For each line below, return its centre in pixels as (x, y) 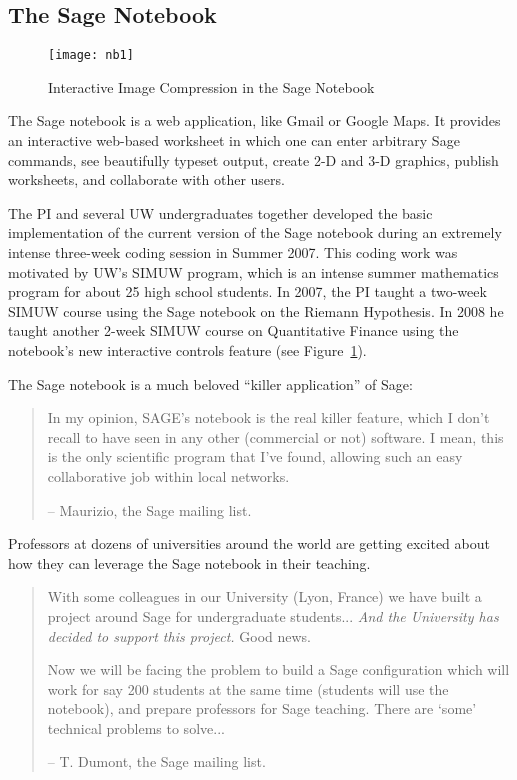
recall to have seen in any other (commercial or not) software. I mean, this (275, 436)
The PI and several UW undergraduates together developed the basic (220, 212)
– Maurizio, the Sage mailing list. (149, 509)
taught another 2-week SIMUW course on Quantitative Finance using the (233, 330)
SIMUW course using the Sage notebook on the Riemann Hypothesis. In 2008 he (256, 310)
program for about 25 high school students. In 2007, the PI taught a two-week (247, 291)
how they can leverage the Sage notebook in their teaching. (189, 562)
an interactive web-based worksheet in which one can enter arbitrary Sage (234, 140)
